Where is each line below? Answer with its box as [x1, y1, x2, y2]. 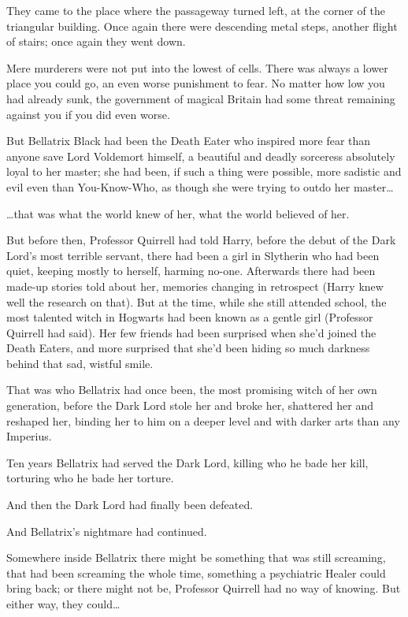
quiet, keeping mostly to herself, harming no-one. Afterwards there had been [6, 262, 376, 279]
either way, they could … [6, 596, 121, 611]
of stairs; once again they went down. [6, 33, 186, 50]
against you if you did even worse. [6, 106, 170, 122]
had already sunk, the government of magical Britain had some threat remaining [6, 90, 395, 106]
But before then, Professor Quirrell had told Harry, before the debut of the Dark [6, 232, 396, 248]
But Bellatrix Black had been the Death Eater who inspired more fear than [6, 132, 371, 149]
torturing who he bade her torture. [6, 470, 174, 486]
